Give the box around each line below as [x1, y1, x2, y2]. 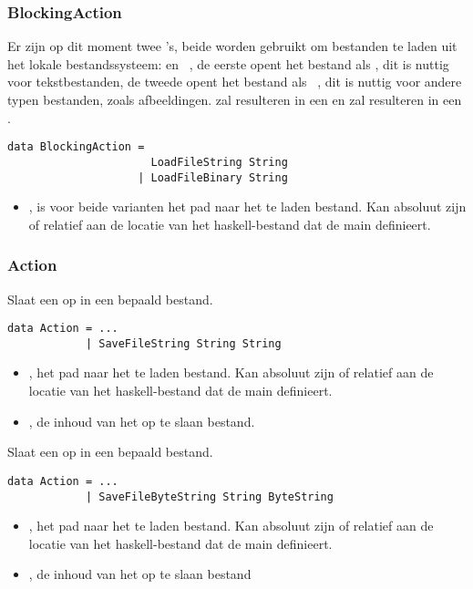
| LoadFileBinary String [138, 170, 288, 184]
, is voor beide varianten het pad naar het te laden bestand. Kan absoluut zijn [28, 197, 467, 216]
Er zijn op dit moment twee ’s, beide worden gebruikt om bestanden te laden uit [7, 36, 458, 56]
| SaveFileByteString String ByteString [85, 490, 334, 503]
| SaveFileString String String [85, 336, 282, 350]
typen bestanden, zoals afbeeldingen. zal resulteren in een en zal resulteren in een [7, 90, 462, 108]
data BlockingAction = [7, 140, 145, 154]
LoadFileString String [150, 155, 288, 169]
